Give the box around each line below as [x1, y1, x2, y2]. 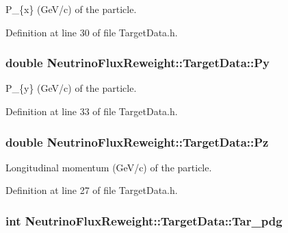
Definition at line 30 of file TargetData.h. [5, 25, 178, 39]
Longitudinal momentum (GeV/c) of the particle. [5, 160, 212, 174]
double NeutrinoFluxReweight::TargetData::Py [5, 54, 270, 71]
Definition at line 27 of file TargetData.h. [5, 183, 178, 197]
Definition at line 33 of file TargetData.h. [5, 104, 178, 118]
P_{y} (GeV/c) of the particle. [5, 81, 137, 95]
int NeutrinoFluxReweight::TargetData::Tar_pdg [5, 212, 283, 229]
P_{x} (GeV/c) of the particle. [5, 2, 137, 16]
